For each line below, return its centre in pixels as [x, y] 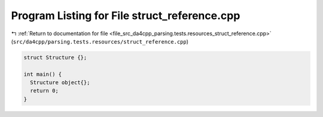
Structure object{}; [60, 83]
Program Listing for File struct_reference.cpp [126, 16]
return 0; [45, 91]
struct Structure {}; [55, 57]
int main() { [43, 74]
